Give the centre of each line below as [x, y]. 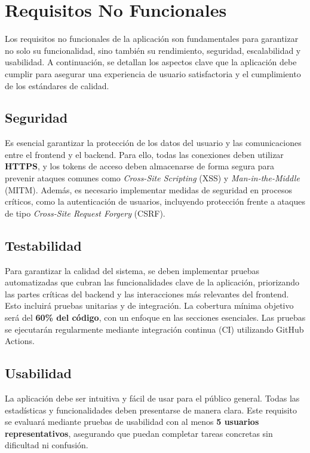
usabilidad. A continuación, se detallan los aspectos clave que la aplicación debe [151, 62]
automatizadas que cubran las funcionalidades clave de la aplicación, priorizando [152, 282]
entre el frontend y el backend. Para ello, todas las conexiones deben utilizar [144, 154]
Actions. [20, 341]
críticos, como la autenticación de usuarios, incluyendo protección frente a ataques [155, 201]
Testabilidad [43, 245]
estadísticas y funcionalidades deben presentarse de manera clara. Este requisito [151, 410]
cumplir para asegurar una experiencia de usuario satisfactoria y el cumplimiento [153, 73]
